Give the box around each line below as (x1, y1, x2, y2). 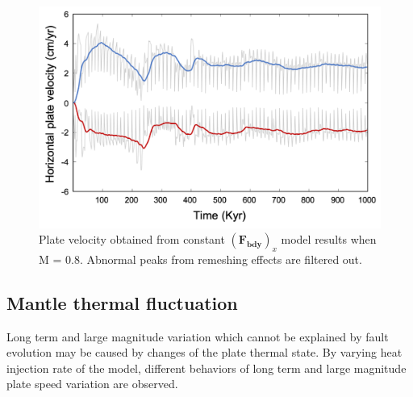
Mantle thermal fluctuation (6, 290, 238, 315)
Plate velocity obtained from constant (39, 231, 225, 248)
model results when (281, 231, 377, 248)
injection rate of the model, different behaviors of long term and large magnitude (6, 359, 407, 376)
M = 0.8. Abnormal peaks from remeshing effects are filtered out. (39, 250, 362, 267)
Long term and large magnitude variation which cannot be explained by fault (6, 328, 389, 345)
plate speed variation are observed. (6, 375, 178, 392)
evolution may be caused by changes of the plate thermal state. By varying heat (6, 344, 403, 361)
